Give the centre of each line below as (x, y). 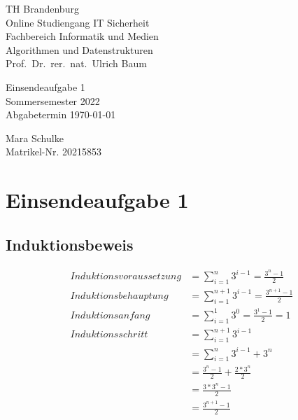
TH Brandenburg (42, 8)
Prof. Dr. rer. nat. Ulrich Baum (76, 63)
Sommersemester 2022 (53, 100)
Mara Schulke (35, 138)
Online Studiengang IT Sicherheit (78, 22)
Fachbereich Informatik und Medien (82, 36)
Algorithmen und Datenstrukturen (79, 49)
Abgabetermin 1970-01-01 (61, 114)
